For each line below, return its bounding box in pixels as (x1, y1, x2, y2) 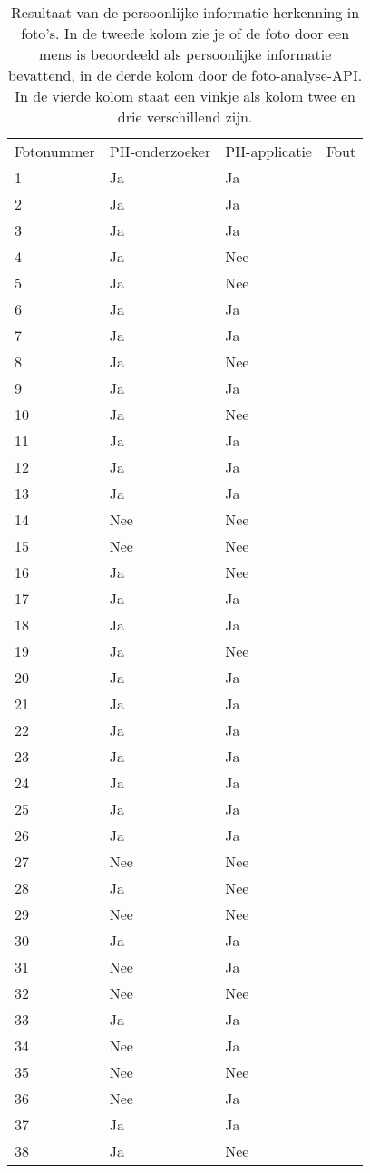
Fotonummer (15, 141, 95, 161)
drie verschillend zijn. (117, 106, 253, 127)
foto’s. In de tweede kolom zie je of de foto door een (21, 23, 350, 44)
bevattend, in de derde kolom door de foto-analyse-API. (8, 64, 363, 85)
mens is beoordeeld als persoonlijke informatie (38, 44, 332, 64)
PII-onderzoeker (109, 141, 211, 161)
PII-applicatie (225, 141, 312, 161)
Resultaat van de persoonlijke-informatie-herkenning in (11, 2, 360, 23)
